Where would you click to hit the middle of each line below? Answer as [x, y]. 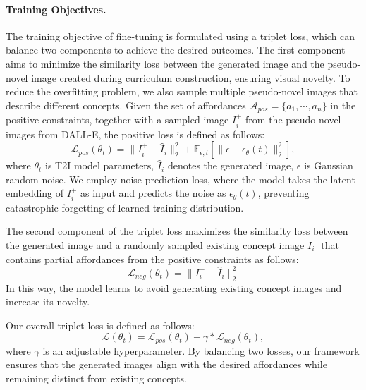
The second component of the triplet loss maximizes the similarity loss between [177, 231]
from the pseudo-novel [293, 120]
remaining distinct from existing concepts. [96, 378]
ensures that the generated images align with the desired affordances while [166, 364]
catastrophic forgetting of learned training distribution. [125, 207]
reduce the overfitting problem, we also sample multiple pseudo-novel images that [182, 91]
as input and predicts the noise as [153, 193]
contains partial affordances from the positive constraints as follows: [152, 258]
